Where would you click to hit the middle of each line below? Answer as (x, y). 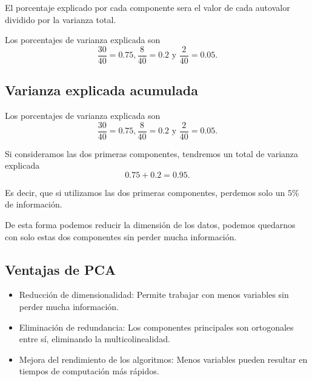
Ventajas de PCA (61, 269)
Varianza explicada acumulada (101, 90)
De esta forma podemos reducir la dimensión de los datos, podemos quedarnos (150, 225)
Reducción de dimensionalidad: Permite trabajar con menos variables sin (154, 295)
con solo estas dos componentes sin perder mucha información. (121, 236)
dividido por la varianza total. (61, 19)
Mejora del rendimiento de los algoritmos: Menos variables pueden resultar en (163, 359)
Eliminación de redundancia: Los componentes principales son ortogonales (156, 327)
